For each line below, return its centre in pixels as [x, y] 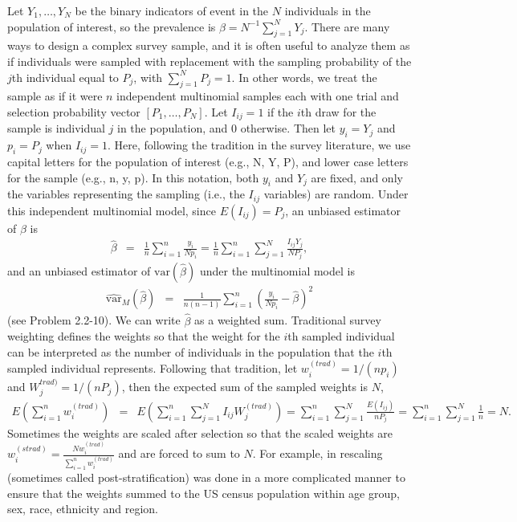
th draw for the [338, 111]
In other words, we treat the [308, 77]
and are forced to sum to [179, 453]
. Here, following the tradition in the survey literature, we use [259, 145]
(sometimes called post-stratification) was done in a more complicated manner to [206, 477]
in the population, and [173, 128]
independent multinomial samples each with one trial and [258, 96]
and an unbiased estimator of [79, 270]
